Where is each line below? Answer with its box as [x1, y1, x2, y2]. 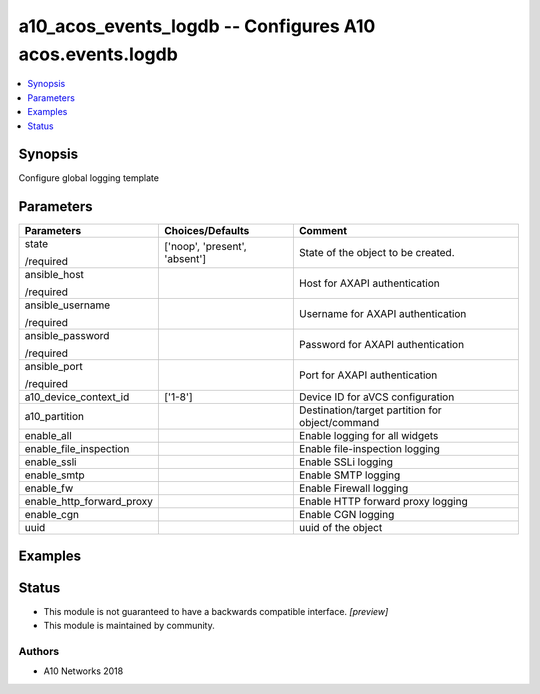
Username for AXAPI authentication [298, 307, 467, 321]
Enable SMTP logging [298, 468, 401, 482]
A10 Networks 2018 [43, 665, 124, 677]
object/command [298, 416, 380, 430]
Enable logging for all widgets [298, 429, 439, 443]
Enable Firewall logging [298, 481, 409, 495]
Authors [18, 645, 60, 659]
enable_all [24, 429, 72, 443]
